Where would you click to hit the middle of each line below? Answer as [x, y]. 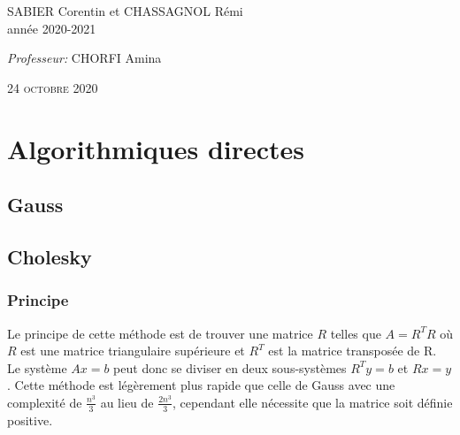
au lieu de [127, 402]
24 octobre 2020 [53, 87]
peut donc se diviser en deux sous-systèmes [230, 367]
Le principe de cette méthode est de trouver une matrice [160, 333]
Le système [37, 367]
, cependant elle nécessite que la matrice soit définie [313, 402]
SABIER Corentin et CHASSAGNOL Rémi [125, 11]
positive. [30, 420]
